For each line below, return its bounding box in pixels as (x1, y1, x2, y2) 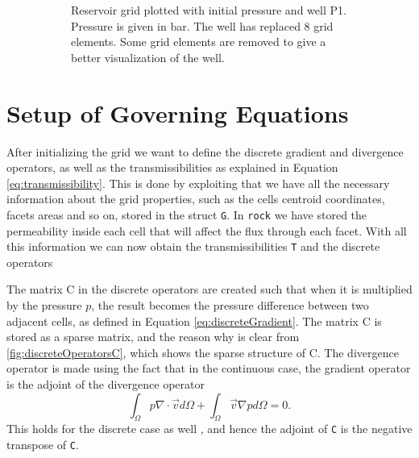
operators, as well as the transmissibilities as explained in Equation (6, 159, 338, 176)
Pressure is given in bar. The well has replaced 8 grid (71, 17, 334, 34)
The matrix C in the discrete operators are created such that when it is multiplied (6, 281, 413, 298)
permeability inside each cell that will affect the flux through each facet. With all (6, 222, 407, 239)
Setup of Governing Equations (6, 96, 349, 129)
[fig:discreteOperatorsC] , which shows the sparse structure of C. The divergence (6, 343, 399, 360)
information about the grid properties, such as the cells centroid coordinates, (6, 190, 385, 207)
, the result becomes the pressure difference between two (91, 296, 369, 313)
